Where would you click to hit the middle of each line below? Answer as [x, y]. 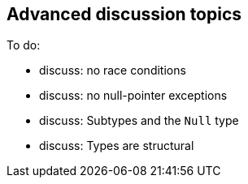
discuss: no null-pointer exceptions [133, 96]
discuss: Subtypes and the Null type [139, 121]
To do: [24, 45]
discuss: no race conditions [113, 71]
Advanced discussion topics [124, 14]
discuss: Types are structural [117, 146]
